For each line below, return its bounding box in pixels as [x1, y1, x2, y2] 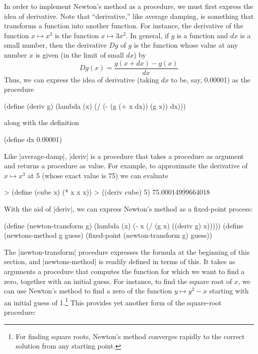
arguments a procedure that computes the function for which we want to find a [4, 266, 245, 276]
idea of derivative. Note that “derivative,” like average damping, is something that [4, 10, 254, 21]
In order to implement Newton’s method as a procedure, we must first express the [4, 1, 254, 11]
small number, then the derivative [4, 40, 107, 50]
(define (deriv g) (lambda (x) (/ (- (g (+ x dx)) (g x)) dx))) [4, 100, 186, 111]
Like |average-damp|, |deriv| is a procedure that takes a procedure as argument [4, 150, 244, 161]
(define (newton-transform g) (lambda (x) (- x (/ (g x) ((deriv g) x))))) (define [4, 220, 244, 230]
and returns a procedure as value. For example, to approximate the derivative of [4, 160, 248, 171]
